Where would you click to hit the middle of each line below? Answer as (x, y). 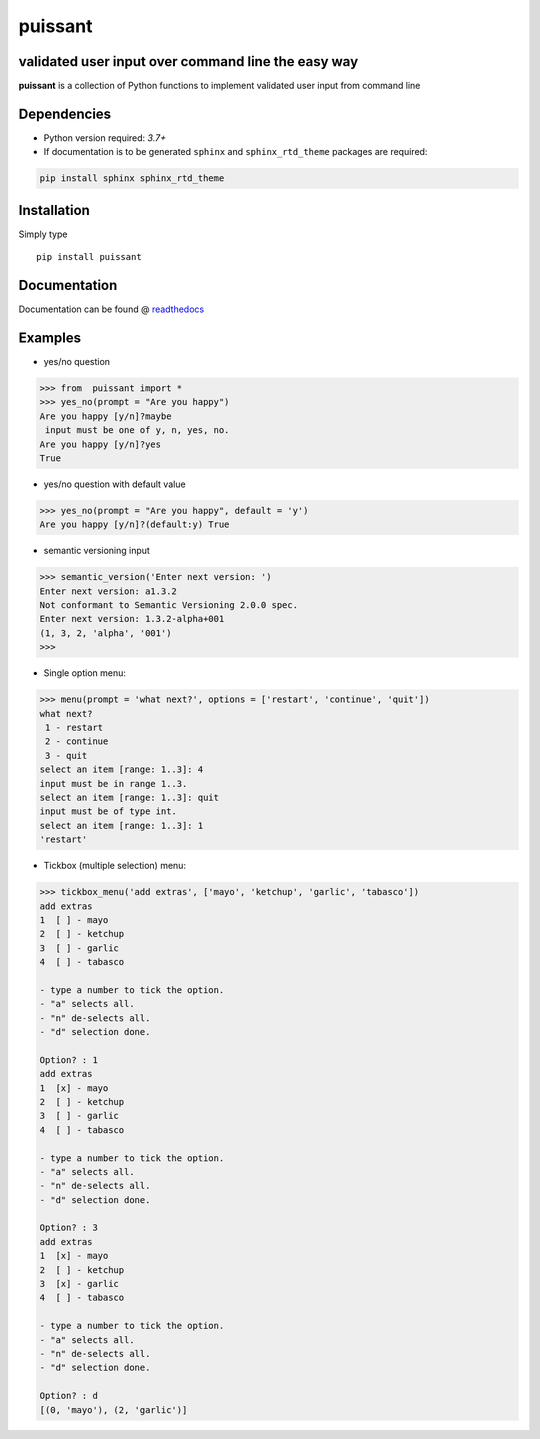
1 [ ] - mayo (74, 919)
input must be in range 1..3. (113, 783)
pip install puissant (89, 257)
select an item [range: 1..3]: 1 (121, 825)
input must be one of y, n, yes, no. (137, 430)
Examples (50, 337)
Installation (54, 210)
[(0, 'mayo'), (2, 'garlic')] (113, 1409)
